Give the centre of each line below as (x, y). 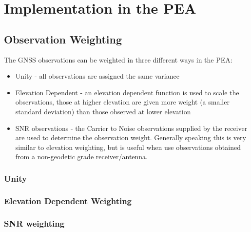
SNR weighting (34, 223)
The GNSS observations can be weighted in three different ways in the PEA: (118, 59)
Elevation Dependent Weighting (68, 200)
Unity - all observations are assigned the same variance (97, 76)
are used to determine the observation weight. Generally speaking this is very (131, 137)
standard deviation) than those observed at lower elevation (103, 111)
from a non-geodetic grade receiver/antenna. (82, 157)
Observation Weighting (63, 39)
